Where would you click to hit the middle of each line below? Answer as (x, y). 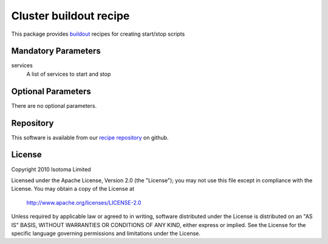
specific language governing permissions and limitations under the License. (106, 233)
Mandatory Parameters (56, 51)
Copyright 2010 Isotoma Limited (51, 169)
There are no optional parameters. (54, 105)
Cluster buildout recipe (70, 16)
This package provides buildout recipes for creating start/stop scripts (98, 34)
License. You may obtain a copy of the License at (73, 189)
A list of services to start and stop (69, 74)
